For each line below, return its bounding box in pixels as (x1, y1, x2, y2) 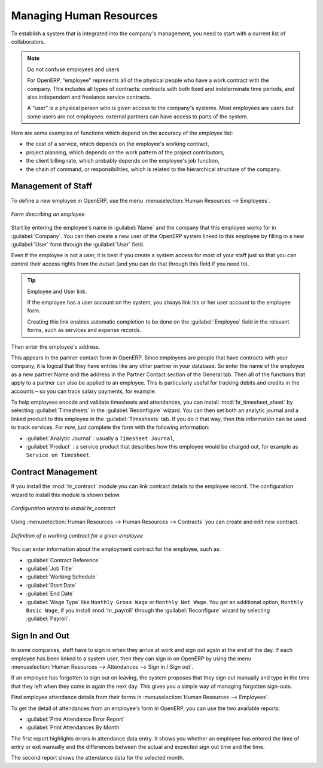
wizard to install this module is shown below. (11, 491, 121, 498)
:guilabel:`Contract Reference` (26, 556, 100, 563)
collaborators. (11, 38, 45, 45)
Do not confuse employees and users (27, 66, 120, 73)
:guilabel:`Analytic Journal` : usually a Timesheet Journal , (26, 434, 175, 442)
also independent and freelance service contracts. (27, 93, 152, 100)
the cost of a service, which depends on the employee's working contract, (26, 141, 209, 148)
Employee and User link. (27, 288, 87, 295)
